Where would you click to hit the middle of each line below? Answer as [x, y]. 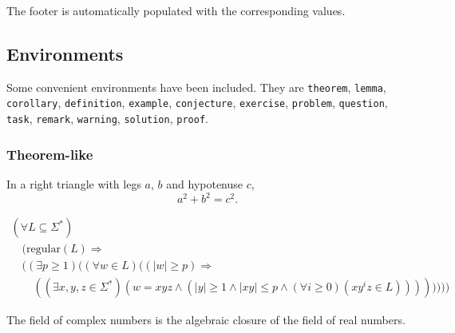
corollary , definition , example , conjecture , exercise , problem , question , [197, 103]
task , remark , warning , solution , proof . [107, 119]
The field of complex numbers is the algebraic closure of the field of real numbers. [206, 320]
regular [44, 250]
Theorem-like [50, 154]
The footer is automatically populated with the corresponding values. [176, 10]
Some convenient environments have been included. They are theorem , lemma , [196, 87]
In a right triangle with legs [74, 183]
